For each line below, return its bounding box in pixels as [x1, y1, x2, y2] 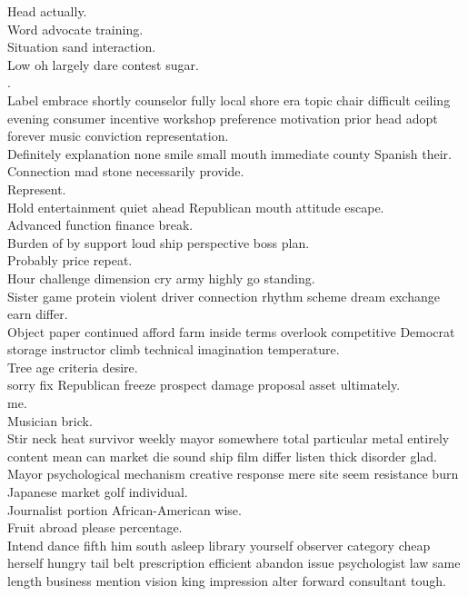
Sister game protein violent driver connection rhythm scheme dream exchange [7, 286, 440, 305]
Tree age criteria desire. [7, 357, 138, 376]
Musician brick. [7, 411, 93, 430]
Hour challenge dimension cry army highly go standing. [7, 268, 315, 287]
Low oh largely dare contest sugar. [7, 55, 199, 74]
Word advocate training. [7, 19, 144, 38]
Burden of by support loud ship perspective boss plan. [7, 233, 310, 252]
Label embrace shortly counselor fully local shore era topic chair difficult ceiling [7, 90, 451, 109]
